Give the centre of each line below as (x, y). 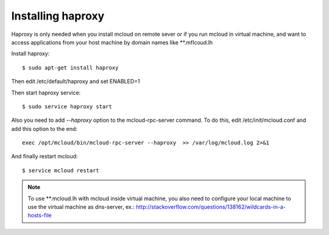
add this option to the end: (44, 128)
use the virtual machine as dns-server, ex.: (81, 207)
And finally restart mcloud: (44, 156)
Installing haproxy (58, 16)
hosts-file (40, 216)
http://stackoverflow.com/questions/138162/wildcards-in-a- (211, 207)
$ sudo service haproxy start (67, 106)
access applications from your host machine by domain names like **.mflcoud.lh (112, 42)
